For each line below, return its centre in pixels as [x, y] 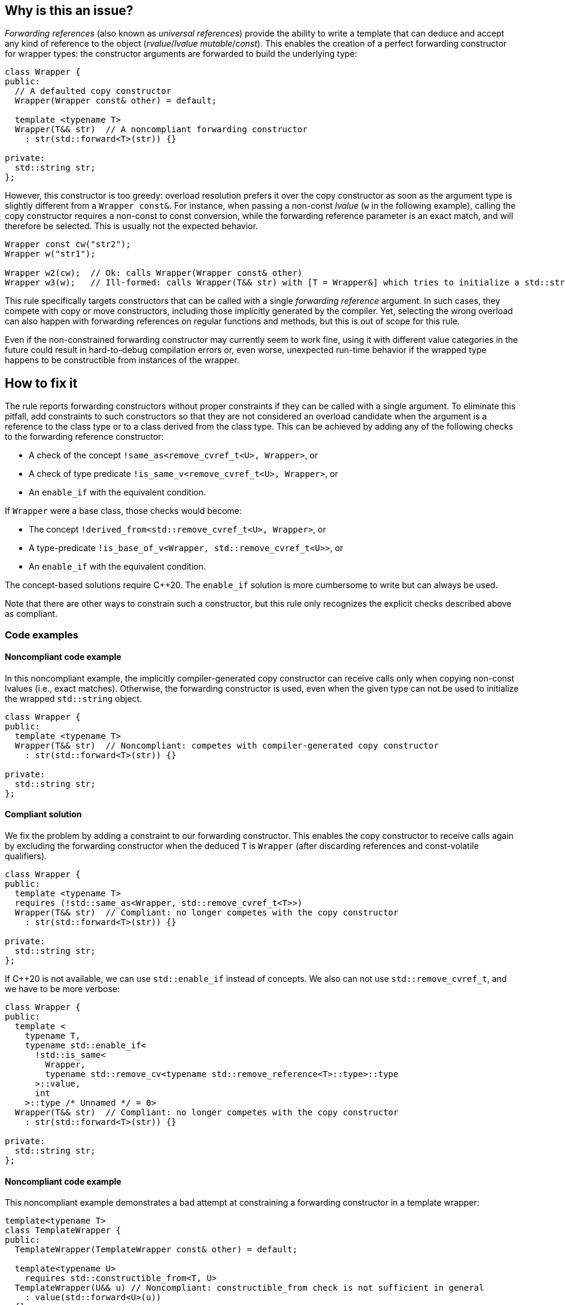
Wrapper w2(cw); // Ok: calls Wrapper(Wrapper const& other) [154, 273]
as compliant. [31, 614]
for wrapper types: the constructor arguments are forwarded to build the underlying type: [181, 54]
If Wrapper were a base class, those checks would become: [123, 511]
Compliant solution [43, 814]
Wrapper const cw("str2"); [68, 244]
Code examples [42, 635]
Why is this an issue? [69, 10]
